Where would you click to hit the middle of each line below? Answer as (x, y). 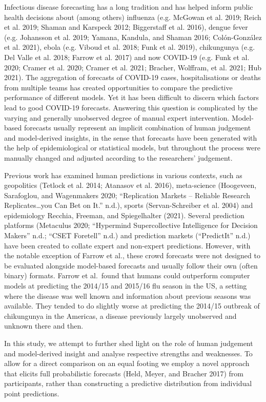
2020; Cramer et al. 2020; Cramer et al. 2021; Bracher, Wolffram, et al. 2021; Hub (133, 67)
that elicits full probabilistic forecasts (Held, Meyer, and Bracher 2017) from (124, 373)
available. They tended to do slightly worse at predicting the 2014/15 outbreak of (132, 306)
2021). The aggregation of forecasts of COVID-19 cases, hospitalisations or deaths (132, 77)
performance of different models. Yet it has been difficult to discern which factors (132, 97)
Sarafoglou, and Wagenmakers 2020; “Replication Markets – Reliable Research (127, 195)
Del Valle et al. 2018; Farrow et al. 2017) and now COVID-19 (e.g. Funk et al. (127, 57)
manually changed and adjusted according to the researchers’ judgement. (118, 157)
